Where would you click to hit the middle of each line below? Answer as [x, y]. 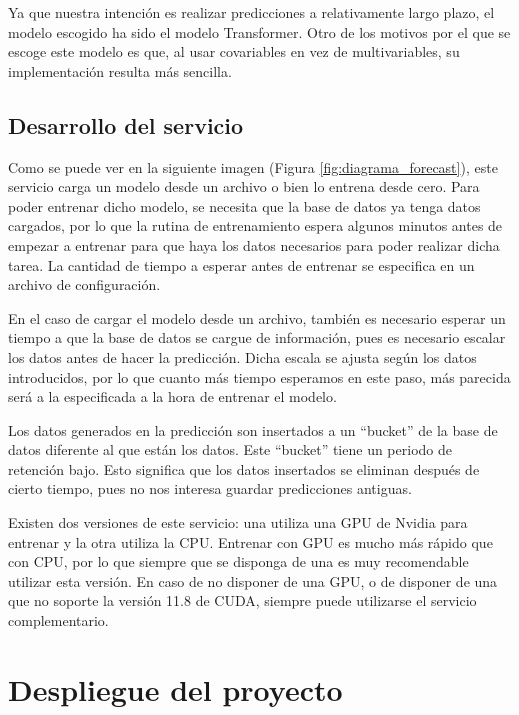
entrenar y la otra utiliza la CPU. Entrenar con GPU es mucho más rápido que [250, 541]
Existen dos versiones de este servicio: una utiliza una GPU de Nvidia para [238, 522]
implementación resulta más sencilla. [120, 70]
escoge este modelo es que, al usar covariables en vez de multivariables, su [234, 51]
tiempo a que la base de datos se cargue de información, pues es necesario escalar [257, 337]
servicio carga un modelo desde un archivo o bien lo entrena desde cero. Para [244, 186]
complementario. [58, 620]
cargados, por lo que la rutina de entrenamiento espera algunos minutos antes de [255, 225]
